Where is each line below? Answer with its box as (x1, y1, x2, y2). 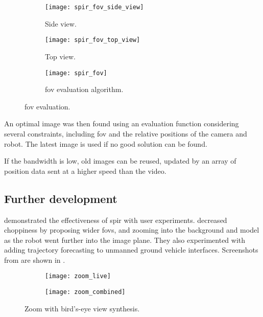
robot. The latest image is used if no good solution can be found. (4, 138, 207, 149)
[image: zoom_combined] (45, 288, 126, 296)
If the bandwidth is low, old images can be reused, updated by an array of (4, 155, 236, 166)
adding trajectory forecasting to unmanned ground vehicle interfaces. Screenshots (4, 244, 258, 255)
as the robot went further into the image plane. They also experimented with (4, 234, 246, 245)
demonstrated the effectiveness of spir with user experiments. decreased (4, 214, 227, 225)
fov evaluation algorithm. (45, 84, 124, 95)
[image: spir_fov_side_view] (45, 4, 144, 11)
